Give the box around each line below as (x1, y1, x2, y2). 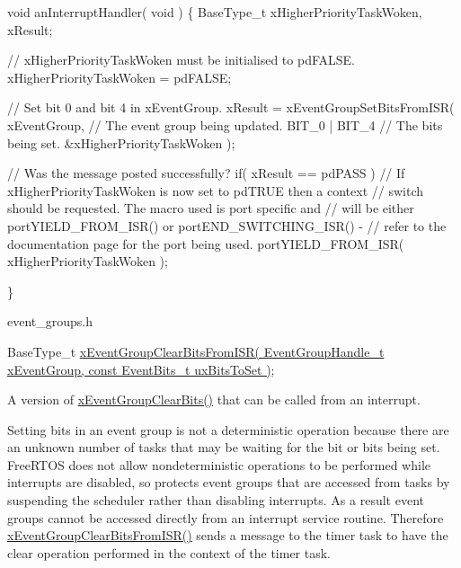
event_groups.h (7, 312, 93, 331)
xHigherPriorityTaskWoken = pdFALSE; (7, 67, 232, 86)
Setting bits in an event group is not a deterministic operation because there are (7, 420, 449, 439)
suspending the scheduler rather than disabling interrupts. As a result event (7, 491, 424, 510)
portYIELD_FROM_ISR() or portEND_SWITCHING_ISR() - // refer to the (7, 216, 447, 235)
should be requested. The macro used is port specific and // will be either (7, 199, 414, 217)
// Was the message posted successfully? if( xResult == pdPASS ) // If (7, 164, 405, 182)
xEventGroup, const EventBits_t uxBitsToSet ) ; (7, 359, 275, 378)
